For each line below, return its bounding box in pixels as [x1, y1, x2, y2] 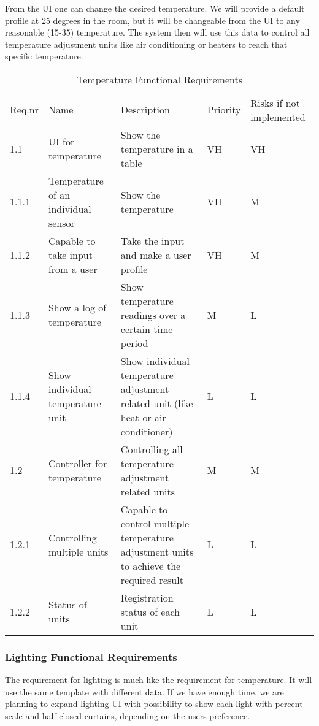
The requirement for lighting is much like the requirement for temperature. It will [5, 673, 312, 686]
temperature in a [120, 141, 193, 156]
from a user [48, 261, 98, 276]
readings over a [120, 307, 186, 322]
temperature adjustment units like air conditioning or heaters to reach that [5, 37, 288, 50]
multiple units [48, 544, 109, 559]
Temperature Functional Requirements [76, 72, 243, 86]
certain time [120, 321, 173, 336]
